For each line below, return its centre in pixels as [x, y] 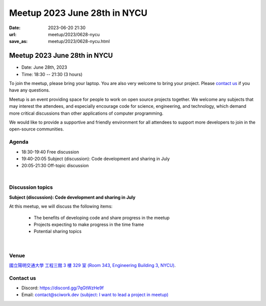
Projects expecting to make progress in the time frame [89, 224]
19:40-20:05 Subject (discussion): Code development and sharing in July [96, 159]
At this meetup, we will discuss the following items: [61, 206]
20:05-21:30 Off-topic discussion [55, 166]
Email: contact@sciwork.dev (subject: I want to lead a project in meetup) [95, 295]
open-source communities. [36, 129]
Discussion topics [31, 187]
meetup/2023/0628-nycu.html [79, 42]
